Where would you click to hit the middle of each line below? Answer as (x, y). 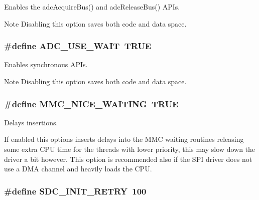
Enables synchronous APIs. (46, 64)
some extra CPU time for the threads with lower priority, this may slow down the (130, 149)
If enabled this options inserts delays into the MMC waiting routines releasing (124, 139)
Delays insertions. (31, 122)
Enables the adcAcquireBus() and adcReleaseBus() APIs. (92, 7)
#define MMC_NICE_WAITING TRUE (91, 104)
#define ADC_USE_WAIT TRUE (78, 46)
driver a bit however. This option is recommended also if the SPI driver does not (128, 159)
